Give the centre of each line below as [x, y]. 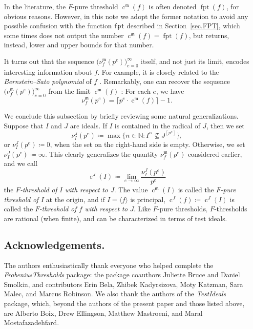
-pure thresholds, [183, 209]
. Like [142, 209]
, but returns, [209, 35]
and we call [21, 163]
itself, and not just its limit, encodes [195, 61]
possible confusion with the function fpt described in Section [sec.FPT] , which [122, 26]
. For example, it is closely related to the [158, 72]
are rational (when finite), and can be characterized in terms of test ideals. [116, 218]
